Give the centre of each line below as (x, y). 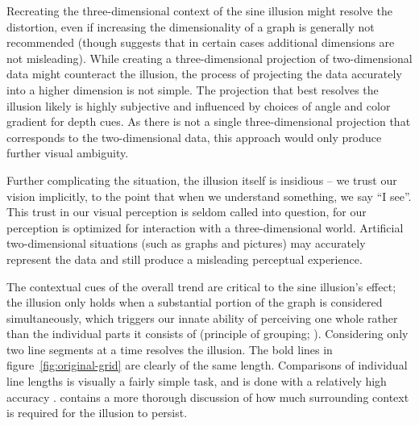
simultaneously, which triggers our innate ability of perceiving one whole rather (202, 317)
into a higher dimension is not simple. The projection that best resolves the (193, 89)
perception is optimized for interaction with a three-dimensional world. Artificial (205, 227)
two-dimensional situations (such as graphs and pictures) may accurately (186, 243)
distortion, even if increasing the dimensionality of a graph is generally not (191, 26)
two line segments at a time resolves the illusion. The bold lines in (170, 349)
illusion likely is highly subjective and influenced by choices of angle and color (199, 105)
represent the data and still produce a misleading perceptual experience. (185, 259)
